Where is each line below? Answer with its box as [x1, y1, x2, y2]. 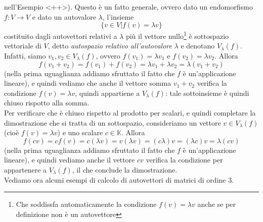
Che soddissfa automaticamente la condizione [16, 199, 157, 209]
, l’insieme [102, 11, 134, 22]
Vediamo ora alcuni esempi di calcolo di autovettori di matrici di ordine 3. [4, 174, 234, 185]
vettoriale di [4, 40, 41, 51]
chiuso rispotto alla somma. [4, 97, 90, 108]
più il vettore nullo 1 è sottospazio [125, 29, 229, 41]
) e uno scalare [57, 127, 103, 138]
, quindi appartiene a [75, 87, 140, 98]
